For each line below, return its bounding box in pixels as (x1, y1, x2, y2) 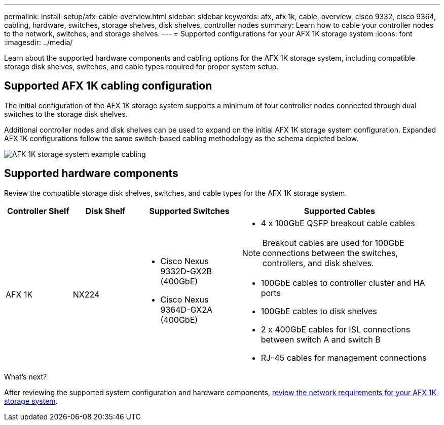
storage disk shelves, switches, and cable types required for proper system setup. (4, 62, 279, 71)
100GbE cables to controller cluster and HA (261, 277, 425, 288)
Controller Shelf (7, 205, 69, 216)
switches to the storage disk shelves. (4, 109, 128, 118)
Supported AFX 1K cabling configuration (4, 79, 212, 93)
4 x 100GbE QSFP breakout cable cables (261, 218, 415, 228)
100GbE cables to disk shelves (261, 306, 377, 316)
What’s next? (4, 372, 47, 381)
